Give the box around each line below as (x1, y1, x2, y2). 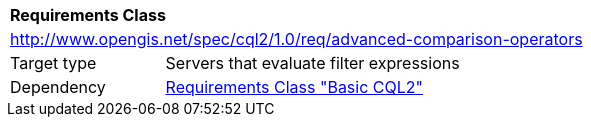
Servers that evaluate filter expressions (165, 53, 460, 73)
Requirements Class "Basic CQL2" (165, 77, 424, 97)
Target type (10, 53, 97, 73)
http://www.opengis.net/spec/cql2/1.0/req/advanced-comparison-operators (10, 29, 583, 49)
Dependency (10, 77, 106, 97)
